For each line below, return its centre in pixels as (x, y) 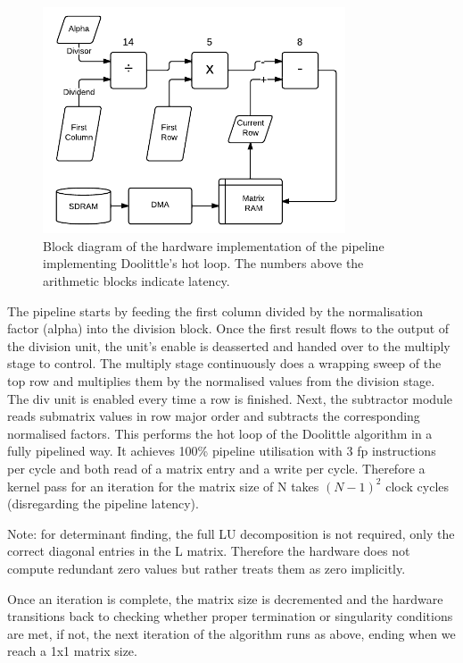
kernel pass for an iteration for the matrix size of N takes (163, 486)
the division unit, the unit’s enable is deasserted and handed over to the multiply (229, 345)
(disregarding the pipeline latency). (103, 504)
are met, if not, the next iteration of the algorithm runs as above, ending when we (231, 633)
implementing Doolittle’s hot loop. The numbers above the (203, 263)
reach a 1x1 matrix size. (72, 651)
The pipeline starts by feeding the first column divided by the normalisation (215, 311)
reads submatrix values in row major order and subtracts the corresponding (214, 416)
